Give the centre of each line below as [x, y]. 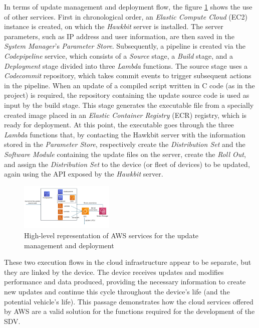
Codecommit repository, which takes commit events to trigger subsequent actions [128, 75]
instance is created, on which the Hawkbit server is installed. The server [114, 26]
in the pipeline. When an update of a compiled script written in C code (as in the [129, 85]
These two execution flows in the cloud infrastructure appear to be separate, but [128, 262]
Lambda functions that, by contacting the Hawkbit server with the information [125, 134]
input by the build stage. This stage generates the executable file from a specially [129, 105]
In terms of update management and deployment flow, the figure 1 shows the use [128, 7]
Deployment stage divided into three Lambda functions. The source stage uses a [126, 65]
